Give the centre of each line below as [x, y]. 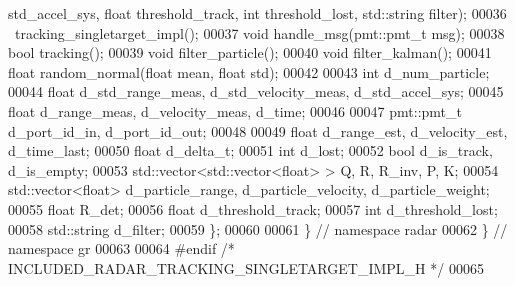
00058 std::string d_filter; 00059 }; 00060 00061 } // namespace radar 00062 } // [258, 228]
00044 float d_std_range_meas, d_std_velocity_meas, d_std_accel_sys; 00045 [256, 91]
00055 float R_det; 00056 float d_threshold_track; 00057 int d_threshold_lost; [253, 208]
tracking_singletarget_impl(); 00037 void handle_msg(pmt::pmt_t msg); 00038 [259, 32]
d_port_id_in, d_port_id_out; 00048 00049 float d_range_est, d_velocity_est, [258, 130]
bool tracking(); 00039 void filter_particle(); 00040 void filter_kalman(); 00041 [250, 52]
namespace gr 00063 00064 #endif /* [121, 248]
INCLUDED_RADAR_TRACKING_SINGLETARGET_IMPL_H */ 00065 [246, 267]
